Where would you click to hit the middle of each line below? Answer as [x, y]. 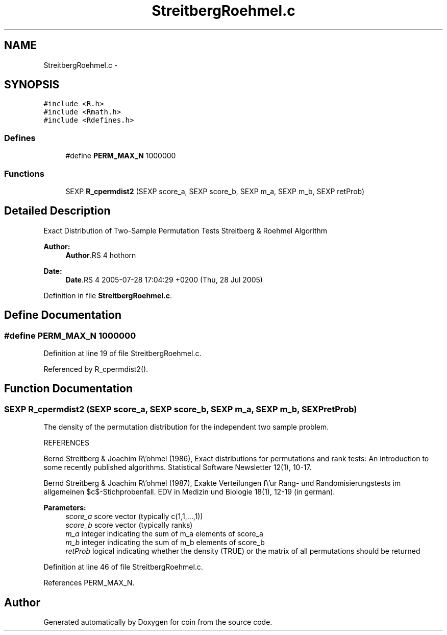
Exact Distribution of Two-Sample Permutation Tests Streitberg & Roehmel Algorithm [185, 230]
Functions [24, 173]
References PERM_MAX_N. [89, 583]
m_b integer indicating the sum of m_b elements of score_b [165, 543]
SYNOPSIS [32, 85]
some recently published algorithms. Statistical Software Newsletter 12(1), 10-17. [178, 467]
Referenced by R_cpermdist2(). [96, 369]
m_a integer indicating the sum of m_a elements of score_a [164, 534]
